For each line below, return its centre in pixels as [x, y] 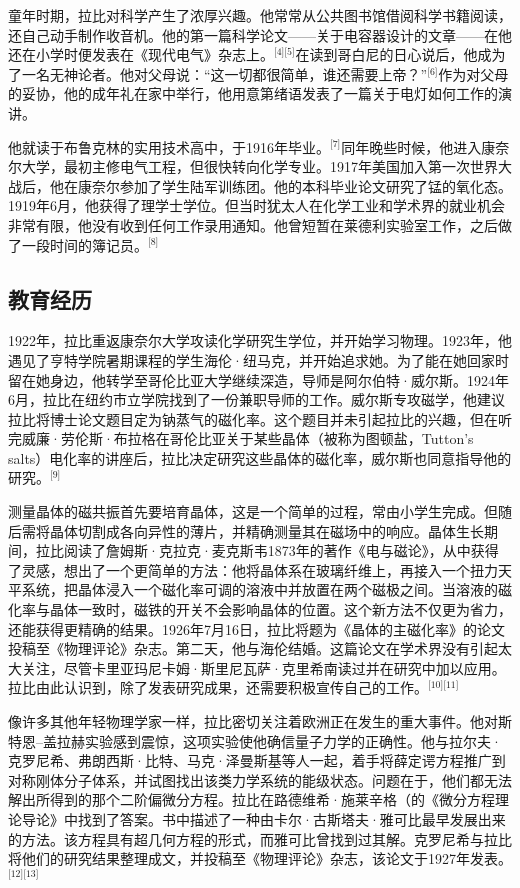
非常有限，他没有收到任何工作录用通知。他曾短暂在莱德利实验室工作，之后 [253, 224]
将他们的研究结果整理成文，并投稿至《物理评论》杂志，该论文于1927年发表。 [260, 858]
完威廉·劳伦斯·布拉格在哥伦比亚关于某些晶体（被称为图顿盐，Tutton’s [241, 438]
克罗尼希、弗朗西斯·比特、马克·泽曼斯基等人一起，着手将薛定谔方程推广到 [257, 760]
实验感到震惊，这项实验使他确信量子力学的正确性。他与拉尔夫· [293, 740]
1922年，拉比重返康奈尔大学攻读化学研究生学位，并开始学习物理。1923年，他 [260, 340]
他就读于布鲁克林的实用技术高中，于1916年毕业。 [169, 146]
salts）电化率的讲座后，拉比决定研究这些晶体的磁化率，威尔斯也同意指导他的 [260, 457]
